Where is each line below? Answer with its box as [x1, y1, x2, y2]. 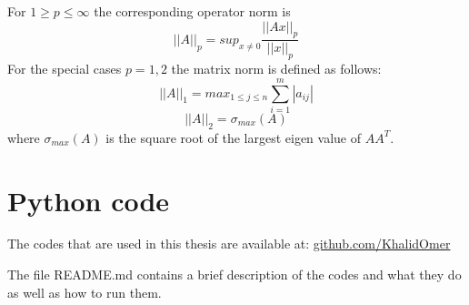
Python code [7, 181, 170, 219]
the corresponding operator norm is [94, 2, 291, 20]
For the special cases [7, 59, 122, 78]
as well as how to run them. [7, 282, 162, 301]
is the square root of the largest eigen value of [105, 127, 362, 147]
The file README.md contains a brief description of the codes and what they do [7, 265, 462, 284]
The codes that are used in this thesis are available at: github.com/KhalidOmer [7, 234, 451, 253]
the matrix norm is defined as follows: [171, 59, 382, 78]
